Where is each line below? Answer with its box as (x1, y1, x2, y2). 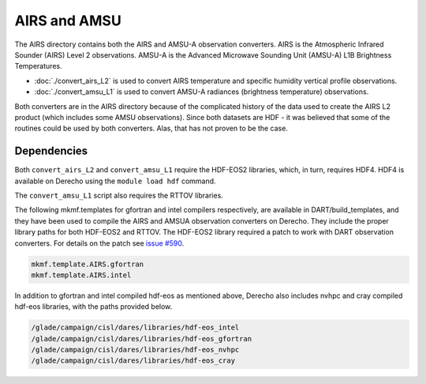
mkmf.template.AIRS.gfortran (31, 259, 144, 269)
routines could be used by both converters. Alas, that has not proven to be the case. (14, 123, 288, 134)
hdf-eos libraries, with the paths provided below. (14, 302, 173, 311)
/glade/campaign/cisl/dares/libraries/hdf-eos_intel (31, 323, 240, 332)
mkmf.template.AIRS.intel (31, 270, 132, 280)
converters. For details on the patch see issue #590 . (14, 238, 185, 248)
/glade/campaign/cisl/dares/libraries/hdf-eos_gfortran (31, 334, 252, 343)
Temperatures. (14, 62, 62, 71)
